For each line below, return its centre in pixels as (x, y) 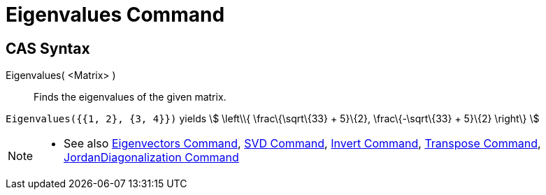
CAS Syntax (48, 48)
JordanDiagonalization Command (151, 158)
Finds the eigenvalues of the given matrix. (130, 97)
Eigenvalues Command (115, 15)
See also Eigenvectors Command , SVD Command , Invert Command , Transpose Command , (302, 144)
